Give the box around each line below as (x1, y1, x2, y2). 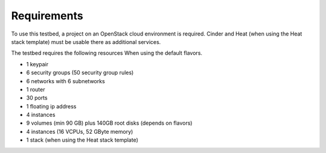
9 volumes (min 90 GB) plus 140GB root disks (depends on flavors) (26, 119, 193, 126)
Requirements (11, 9, 84, 22)
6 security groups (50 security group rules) (26, 69, 134, 76)
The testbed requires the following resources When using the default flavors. (11, 49, 202, 57)
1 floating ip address (26, 102, 77, 110)
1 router (26, 86, 45, 93)
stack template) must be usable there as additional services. (11, 38, 161, 45)
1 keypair (26, 60, 48, 67)
